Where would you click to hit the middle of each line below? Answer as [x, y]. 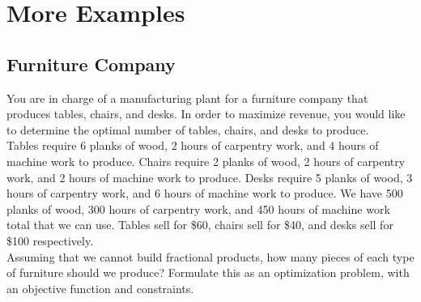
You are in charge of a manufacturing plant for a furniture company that [187, 98]
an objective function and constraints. [100, 288]
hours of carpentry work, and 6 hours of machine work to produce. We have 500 [205, 193]
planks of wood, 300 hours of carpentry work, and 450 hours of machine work [198, 208]
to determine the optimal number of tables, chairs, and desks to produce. [188, 129]
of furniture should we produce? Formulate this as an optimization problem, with [208, 272]
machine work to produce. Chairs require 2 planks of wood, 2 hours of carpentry [206, 161]
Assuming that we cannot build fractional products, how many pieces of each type [210, 256]
